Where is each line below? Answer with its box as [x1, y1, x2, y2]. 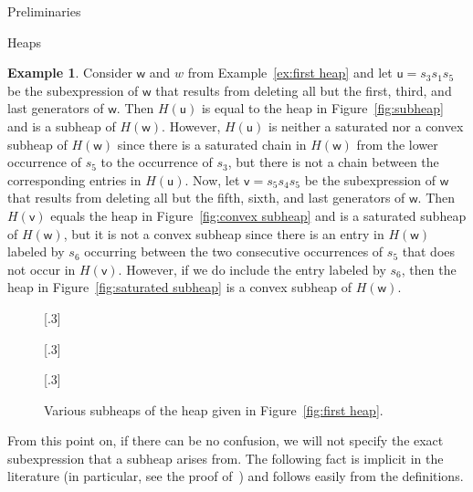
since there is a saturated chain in [117, 134, 307, 153]
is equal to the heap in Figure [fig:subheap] [201, 99, 444, 118]
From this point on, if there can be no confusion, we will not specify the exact [7, 431, 444, 450]
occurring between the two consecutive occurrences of [84, 242, 384, 261]
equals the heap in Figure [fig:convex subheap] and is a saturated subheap [50, 205, 467, 225]
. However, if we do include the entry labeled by [118, 259, 386, 278]
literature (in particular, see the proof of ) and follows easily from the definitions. [7, 466, 464, 486]
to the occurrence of [100, 152, 213, 172]
